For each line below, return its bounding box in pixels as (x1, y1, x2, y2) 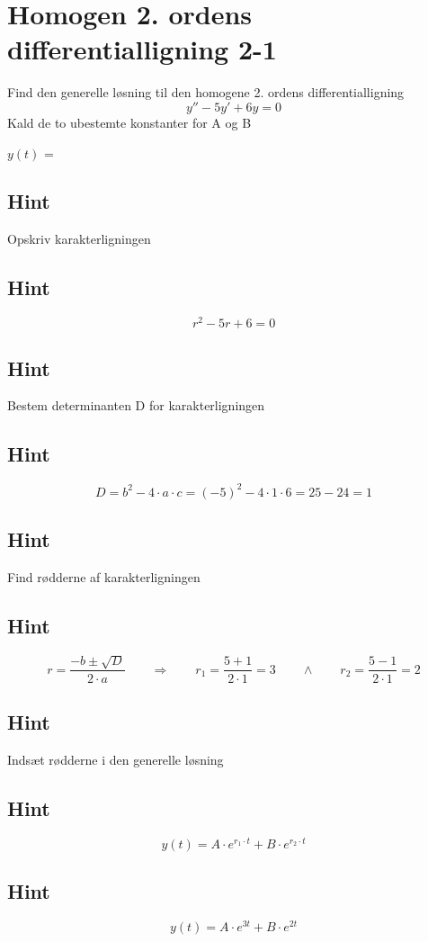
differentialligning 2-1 (7, 31, 277, 67)
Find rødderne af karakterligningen (7, 567, 201, 586)
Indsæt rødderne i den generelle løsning (7, 749, 224, 768)
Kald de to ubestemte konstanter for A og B (7, 112, 252, 131)
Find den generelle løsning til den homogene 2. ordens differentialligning (7, 83, 405, 102)
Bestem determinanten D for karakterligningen (7, 396, 265, 415)
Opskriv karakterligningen (7, 229, 151, 248)
